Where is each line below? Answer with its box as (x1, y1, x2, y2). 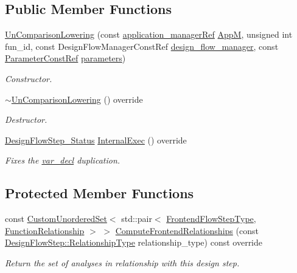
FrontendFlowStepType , (166, 212, 256, 225)
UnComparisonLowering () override (11, 92, 143, 105)
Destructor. (5, 113, 47, 126)
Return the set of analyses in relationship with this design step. (5, 256, 240, 269)
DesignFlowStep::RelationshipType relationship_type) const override (5, 236, 263, 249)
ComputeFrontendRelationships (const (115, 224, 259, 237)
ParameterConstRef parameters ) (5, 52, 126, 64)
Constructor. (5, 72, 52, 85)
